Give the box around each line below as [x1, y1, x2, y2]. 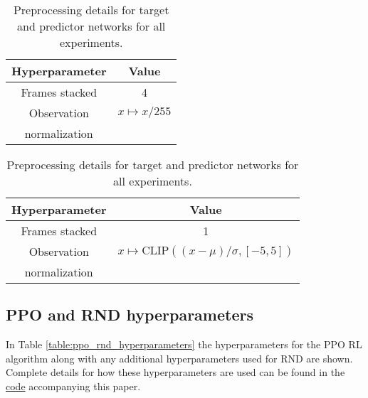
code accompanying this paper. [6, 378, 141, 393]
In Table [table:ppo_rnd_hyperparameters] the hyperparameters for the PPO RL [6, 337, 362, 352]
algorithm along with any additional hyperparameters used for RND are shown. [6, 350, 353, 365]
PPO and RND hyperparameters [6, 303, 253, 326]
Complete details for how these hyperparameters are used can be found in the [6, 365, 345, 380]
